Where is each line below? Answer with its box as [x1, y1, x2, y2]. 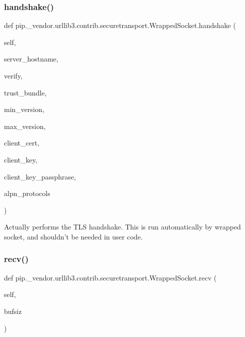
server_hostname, [4, 53, 58, 64]
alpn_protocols [4, 188, 50, 198]
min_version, [4, 104, 44, 114]
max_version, [4, 120, 46, 131]
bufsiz [4, 305, 22, 316]
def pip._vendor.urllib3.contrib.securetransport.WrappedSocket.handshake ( [4, 20, 236, 30]
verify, [4, 70, 23, 80]
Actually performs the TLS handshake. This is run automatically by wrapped [4, 221, 241, 232]
